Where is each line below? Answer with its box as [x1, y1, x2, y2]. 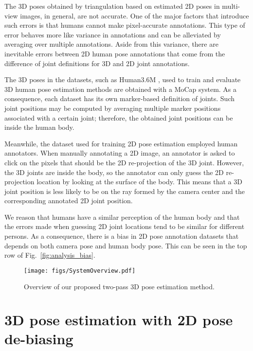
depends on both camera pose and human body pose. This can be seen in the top [4, 240, 247, 250]
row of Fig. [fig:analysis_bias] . [4, 250, 95, 260]
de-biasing [4, 329, 73, 349]
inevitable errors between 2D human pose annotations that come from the [4, 48, 225, 58]
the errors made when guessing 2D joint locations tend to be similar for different [4, 221, 245, 231]
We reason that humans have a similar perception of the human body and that [4, 211, 240, 222]
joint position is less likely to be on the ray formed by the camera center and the [4, 186, 245, 196]
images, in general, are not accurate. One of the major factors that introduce [20, 10, 249, 20]
